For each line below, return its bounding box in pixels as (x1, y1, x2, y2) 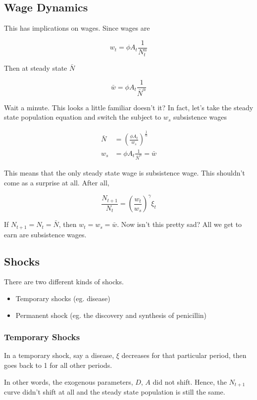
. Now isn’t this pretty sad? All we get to (117, 219, 242, 229)
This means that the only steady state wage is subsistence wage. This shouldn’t (4, 168, 245, 178)
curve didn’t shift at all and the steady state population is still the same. (4, 387, 225, 397)
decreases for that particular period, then (121, 350, 247, 360)
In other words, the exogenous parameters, (4, 376, 133, 387)
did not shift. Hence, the (153, 376, 227, 387)
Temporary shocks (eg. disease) (15, 293, 110, 303)
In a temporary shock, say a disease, (4, 350, 114, 360)
